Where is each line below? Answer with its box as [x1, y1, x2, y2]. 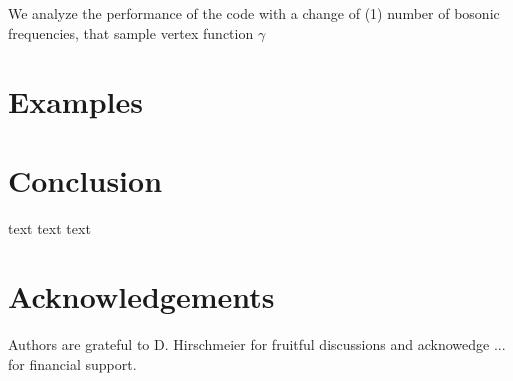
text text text [8, 217, 91, 238]
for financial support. [8, 354, 137, 374]
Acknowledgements [8, 276, 275, 317]
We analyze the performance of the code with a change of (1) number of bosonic [8, 3, 500, 23]
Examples [8, 81, 143, 122]
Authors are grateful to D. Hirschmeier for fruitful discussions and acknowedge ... [8, 334, 506, 355]
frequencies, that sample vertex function [8, 22, 254, 43]
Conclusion [8, 159, 163, 200]
